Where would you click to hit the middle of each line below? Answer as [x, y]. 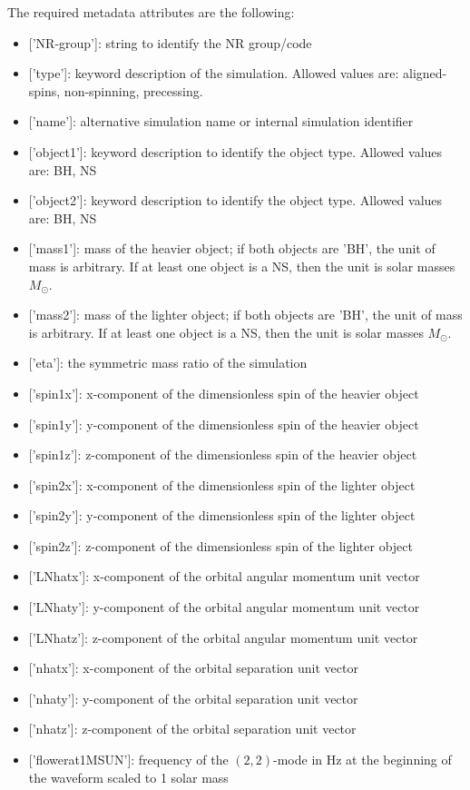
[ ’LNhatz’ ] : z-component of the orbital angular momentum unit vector [223, 637]
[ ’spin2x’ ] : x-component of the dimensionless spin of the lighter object [222, 484]
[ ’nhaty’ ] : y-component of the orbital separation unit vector [193, 698]
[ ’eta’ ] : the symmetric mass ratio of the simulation [168, 363]
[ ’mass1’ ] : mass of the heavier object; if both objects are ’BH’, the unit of [232, 248]
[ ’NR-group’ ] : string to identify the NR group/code [170, 42]
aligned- [425, 73]
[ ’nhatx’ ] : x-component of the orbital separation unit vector [193, 668]
